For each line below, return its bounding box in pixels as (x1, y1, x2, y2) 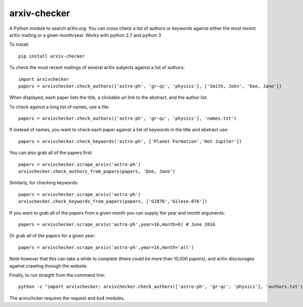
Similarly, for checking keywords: (9, 180, 78, 186)
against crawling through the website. (9, 263, 88, 269)
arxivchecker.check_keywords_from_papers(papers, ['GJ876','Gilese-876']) (18, 198, 208, 204)
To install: (9, 41, 30, 47)
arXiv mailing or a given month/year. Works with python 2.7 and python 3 (9, 32, 162, 38)
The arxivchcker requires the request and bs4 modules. (9, 295, 125, 301)
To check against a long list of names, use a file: (9, 104, 110, 110)
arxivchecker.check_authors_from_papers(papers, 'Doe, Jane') (18, 169, 176, 174)
